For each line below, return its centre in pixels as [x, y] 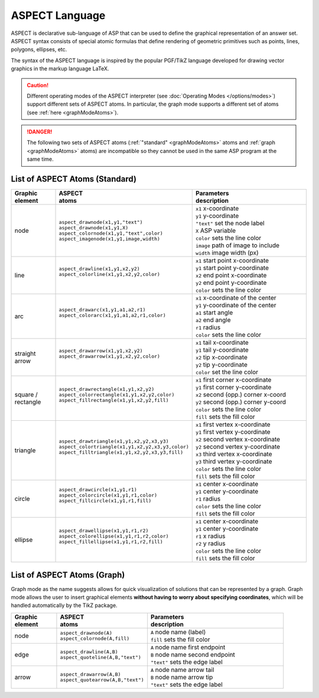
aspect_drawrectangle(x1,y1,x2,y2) [107, 389]
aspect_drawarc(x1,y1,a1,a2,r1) [102, 310]
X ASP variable [216, 230]
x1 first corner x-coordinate [234, 380]
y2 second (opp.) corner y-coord [241, 402]
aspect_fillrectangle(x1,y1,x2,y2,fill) [114, 400]
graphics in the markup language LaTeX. [60, 69]
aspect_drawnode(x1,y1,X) [94, 228]
